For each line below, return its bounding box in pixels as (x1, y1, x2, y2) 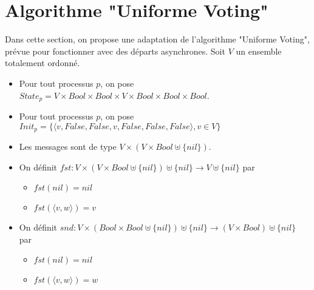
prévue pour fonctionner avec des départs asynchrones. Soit (5, 44, 225, 57)
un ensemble (236, 44, 282, 57)
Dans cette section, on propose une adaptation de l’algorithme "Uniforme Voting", (5, 33, 310, 46)
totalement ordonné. (5, 56, 80, 69)
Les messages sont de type (19, 140, 117, 152)
